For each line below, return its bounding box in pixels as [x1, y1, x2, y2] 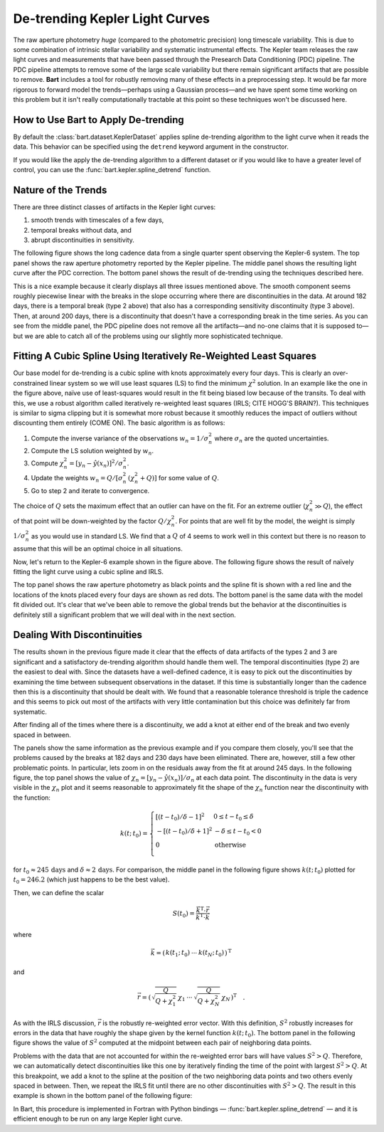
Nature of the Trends [13, 184, 107, 196]
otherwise [214, 841, 247, 850]
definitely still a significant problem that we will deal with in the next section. [13, 610, 236, 619]
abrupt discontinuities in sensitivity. [31, 236, 135, 245]
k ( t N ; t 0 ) [198, 948, 225, 958]
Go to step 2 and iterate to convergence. [31, 486, 150, 494]
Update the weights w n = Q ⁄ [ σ [31, 474, 124, 484]
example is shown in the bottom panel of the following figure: [13, 1091, 193, 1100]
